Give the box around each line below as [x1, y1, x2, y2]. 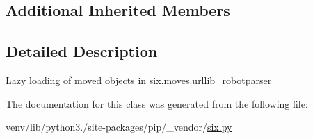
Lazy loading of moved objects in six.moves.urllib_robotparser [6, 72, 272, 87]
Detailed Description [6, 40, 158, 62]
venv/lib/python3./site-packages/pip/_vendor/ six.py [6, 120, 232, 134]
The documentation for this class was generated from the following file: [6, 96, 308, 111]
